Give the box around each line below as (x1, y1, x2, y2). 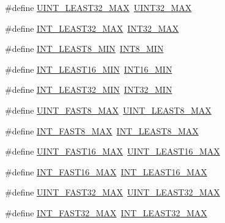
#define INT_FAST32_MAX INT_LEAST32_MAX (5, 206, 207, 219)
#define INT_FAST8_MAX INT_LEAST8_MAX (5, 124, 199, 137)
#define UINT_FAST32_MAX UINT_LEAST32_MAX (5, 186, 220, 199)
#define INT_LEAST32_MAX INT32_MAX (5, 21, 179, 34)
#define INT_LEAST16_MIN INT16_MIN (5, 62, 172, 75)
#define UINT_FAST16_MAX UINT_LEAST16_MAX (5, 145, 220, 158)
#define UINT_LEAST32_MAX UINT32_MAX (5, 1, 192, 13)
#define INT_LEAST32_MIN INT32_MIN (5, 83, 172, 96)
